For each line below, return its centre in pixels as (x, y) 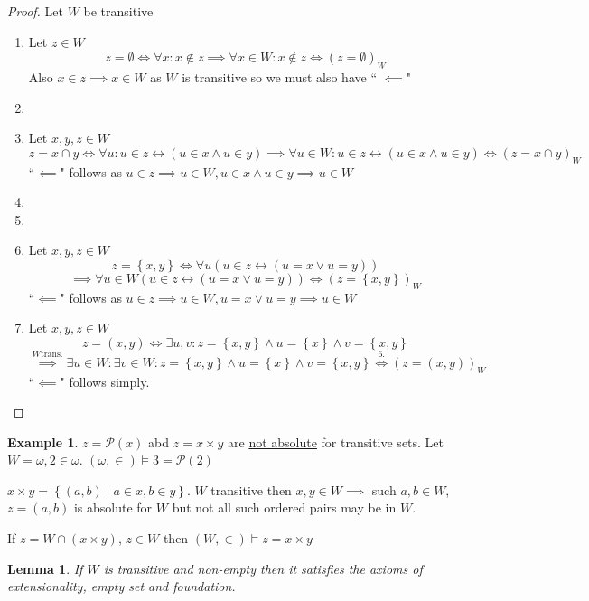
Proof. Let (35, 11)
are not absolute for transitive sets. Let (336, 441)
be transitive (118, 11)
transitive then (251, 489)
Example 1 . (43, 441)
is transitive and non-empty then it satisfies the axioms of (263, 568)
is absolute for (113, 507)
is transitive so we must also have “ (280, 76)
